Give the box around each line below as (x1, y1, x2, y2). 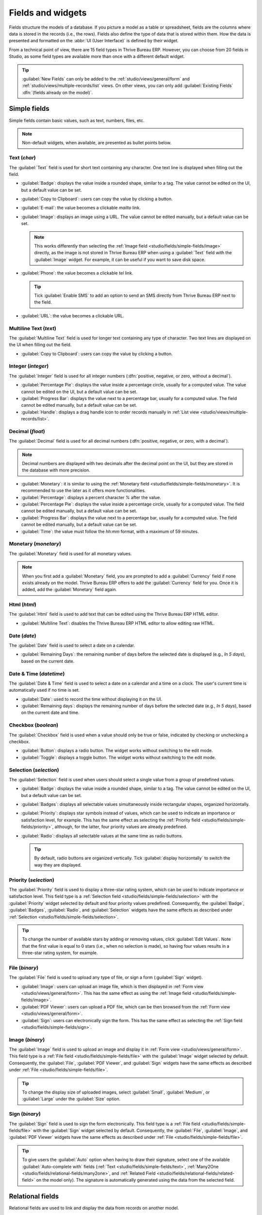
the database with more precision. (22, 467, 91, 473)
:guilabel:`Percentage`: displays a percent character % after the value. (21, 494, 161, 500)
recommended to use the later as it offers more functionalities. (21, 487, 146, 493)
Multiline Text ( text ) (9, 325, 57, 331)
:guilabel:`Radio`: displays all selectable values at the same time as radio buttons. (21, 833, 183, 838)
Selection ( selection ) (9, 766, 59, 773)
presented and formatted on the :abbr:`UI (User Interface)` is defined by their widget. (9, 38, 179, 44)
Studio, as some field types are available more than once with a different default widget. (9, 53, 185, 59)
